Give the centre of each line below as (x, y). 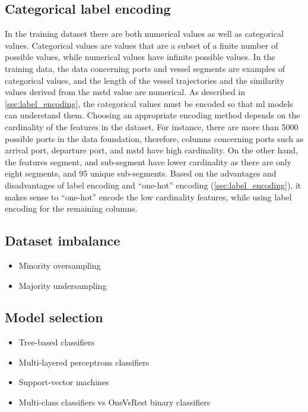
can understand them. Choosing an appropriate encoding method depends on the (153, 115)
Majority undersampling (63, 285)
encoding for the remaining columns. (71, 208)
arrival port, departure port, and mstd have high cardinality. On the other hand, (152, 150)
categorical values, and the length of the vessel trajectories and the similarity (145, 80)
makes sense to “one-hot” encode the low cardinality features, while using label (148, 196)
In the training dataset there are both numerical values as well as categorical (144, 34)
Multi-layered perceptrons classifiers (84, 362)
